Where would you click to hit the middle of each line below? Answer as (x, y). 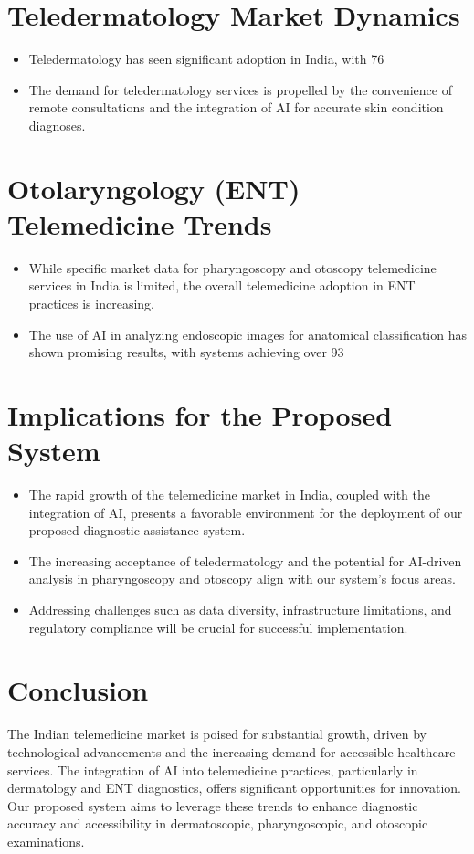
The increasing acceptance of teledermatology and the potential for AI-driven (245, 560)
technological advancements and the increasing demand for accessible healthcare (232, 751)
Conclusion (78, 690)
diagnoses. (57, 125)
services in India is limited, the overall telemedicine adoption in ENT (222, 285)
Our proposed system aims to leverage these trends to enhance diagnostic (213, 805)
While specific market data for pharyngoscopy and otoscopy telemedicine (232, 267)
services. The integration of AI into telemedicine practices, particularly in (213, 770)
